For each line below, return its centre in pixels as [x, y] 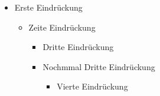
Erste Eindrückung [48, 7]
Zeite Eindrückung [62, 27]
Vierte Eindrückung [92, 86]
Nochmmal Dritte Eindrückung [99, 66]
